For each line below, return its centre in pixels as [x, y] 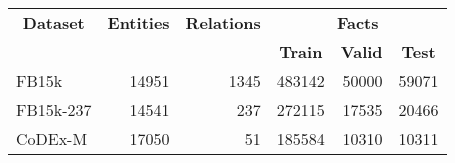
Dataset [53, 22]
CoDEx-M [52, 138]
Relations [223, 22]
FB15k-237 [54, 109]
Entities [138, 22]
